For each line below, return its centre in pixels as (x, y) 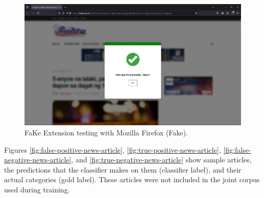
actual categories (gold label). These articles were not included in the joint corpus (132, 179)
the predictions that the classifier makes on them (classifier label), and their (123, 169)
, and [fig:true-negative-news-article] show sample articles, (161, 160)
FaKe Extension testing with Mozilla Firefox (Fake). (106, 132)
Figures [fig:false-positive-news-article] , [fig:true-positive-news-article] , (113, 149)
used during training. (37, 189)
